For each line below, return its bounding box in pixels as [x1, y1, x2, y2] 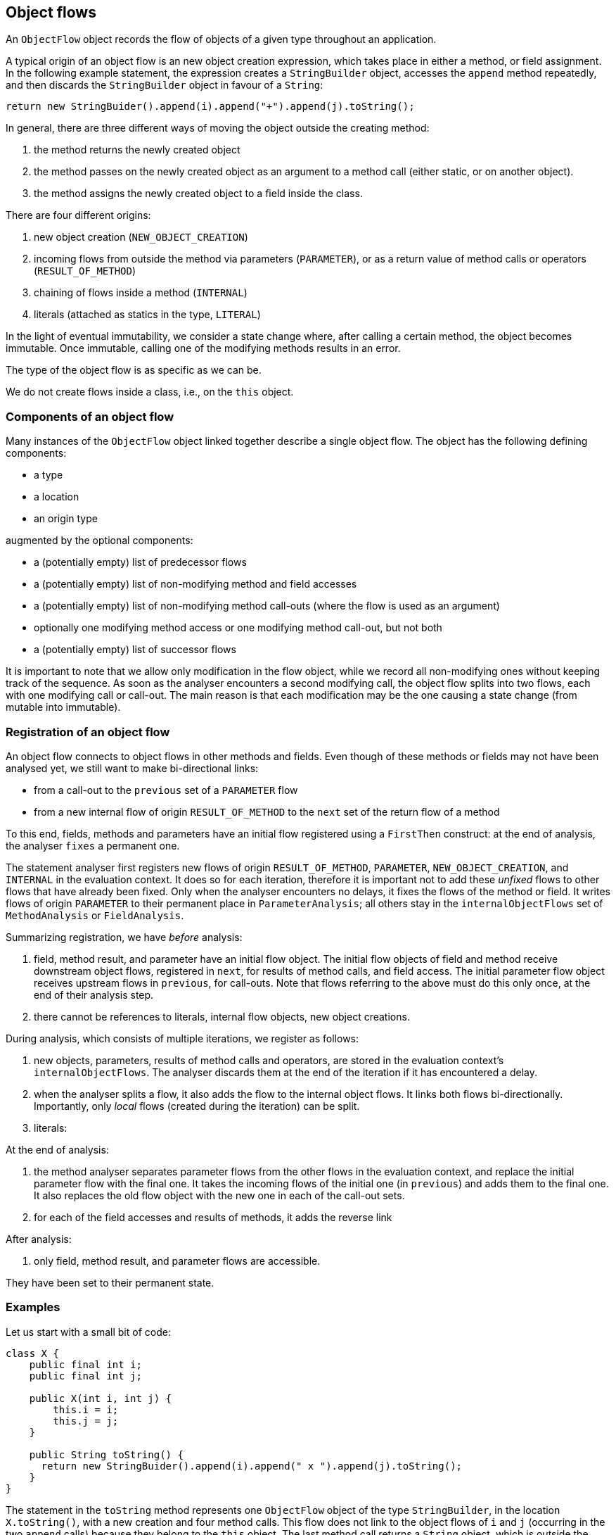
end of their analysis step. [34, 988, 154, 1001]
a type [34, 469, 63, 481]
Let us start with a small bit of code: [6, 1325, 171, 1338]
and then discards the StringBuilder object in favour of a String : [6, 79, 323, 91]
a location [34, 491, 79, 503]
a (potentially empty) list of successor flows [34, 643, 236, 656]
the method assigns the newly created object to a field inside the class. [34, 187, 363, 200]
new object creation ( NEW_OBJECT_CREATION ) [34, 231, 248, 244]
